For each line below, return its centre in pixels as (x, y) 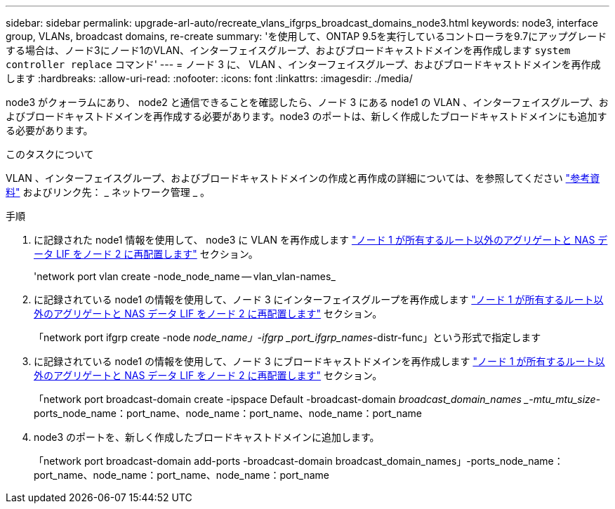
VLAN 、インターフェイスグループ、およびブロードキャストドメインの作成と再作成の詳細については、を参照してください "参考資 (303, 178)
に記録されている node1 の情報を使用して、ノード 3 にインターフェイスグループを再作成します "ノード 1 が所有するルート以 (319, 299)
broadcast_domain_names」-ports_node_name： (449, 461)
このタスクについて (50, 154)
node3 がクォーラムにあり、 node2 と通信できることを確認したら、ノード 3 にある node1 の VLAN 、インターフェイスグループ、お (307, 102)
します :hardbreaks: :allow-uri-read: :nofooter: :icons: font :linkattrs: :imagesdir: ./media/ (209, 78)
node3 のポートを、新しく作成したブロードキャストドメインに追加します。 (207, 437)
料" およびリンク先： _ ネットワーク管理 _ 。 (108, 192)
